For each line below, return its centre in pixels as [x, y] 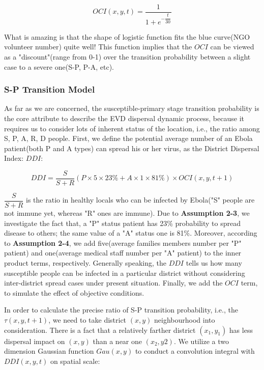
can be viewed [232, 47]
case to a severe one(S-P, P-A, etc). [59, 66]
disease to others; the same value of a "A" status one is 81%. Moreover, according [131, 233]
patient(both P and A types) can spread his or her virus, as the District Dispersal [132, 148]
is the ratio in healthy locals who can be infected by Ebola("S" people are [140, 200]
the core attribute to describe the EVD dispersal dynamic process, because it [124, 118]
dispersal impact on [35, 341]
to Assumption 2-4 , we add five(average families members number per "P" [123, 243]
